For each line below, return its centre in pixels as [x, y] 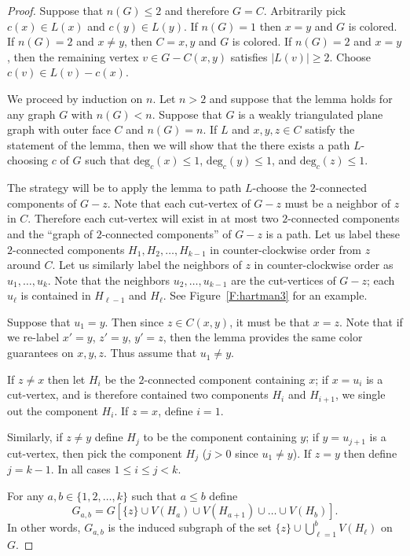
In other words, [44, 527]
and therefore [197, 10]
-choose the [280, 188]
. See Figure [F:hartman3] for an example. [265, 295]
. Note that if [371, 321]
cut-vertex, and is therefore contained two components [138, 394]
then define [370, 453]
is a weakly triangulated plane [311, 114]
